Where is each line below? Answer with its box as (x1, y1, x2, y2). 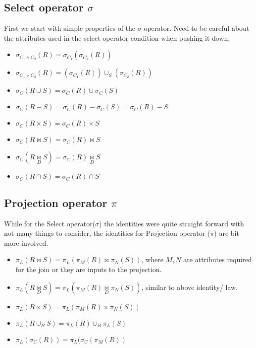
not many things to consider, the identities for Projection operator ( (4, 228, 210, 238)
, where (141, 254, 163, 265)
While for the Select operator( (4, 218, 96, 228)
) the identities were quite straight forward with (99, 218, 244, 228)
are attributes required (183, 254, 252, 265)
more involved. (4, 237, 49, 248)
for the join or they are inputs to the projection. (15, 264, 162, 274)
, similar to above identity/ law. (141, 281, 238, 292)
